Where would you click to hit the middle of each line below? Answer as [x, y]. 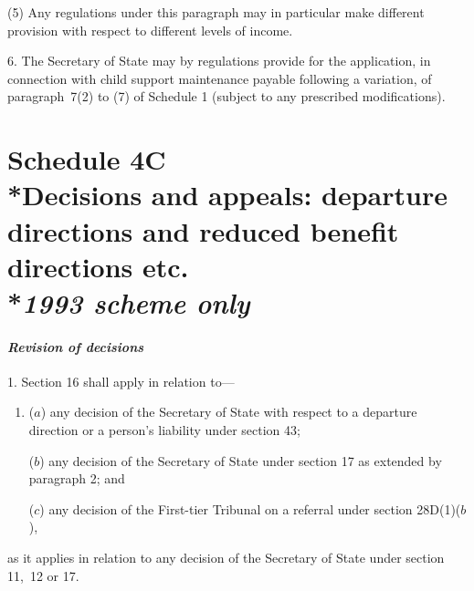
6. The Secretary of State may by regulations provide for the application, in [219, 61]
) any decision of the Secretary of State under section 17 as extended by [241, 460]
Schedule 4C [87, 159]
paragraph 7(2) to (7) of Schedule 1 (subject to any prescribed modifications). [226, 96]
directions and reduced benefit [203, 230]
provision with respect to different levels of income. [150, 30]
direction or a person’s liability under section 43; [164, 430]
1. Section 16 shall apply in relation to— [121, 381]
